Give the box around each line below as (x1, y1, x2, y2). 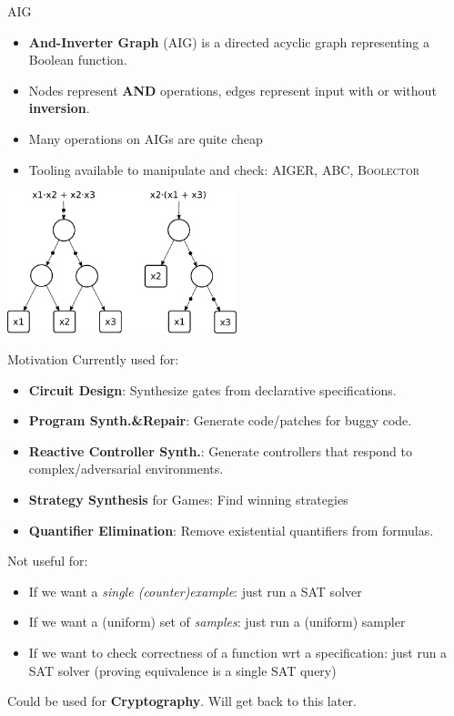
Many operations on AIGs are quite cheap (28, 128, 263, 148)
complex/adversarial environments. (28, 459, 224, 478)
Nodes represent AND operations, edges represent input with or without (28, 80, 437, 99)
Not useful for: (7, 551, 88, 570)
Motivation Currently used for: (7, 349, 179, 368)
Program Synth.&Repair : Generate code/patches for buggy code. (28, 411, 412, 430)
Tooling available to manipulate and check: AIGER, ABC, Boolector (28, 159, 420, 179)
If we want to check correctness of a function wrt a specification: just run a (28, 642, 448, 661)
